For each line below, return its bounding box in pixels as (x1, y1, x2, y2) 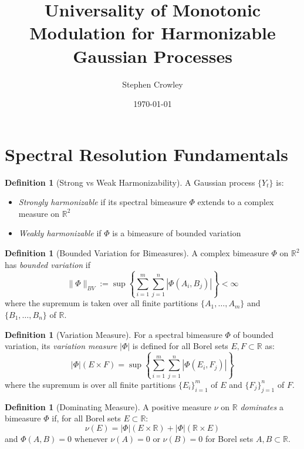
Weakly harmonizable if (18, 227, 102, 239)
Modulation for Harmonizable (29, 21, 276, 45)
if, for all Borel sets (52, 412, 121, 424)
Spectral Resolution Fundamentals (5, 142, 288, 166)
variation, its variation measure (5, 340, 117, 352)
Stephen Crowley (122, 78, 183, 90)
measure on (18, 207, 60, 219)
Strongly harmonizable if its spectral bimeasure (18, 196, 187, 208)
